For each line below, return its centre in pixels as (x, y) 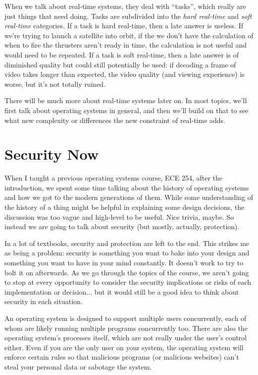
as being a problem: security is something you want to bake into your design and (127, 253)
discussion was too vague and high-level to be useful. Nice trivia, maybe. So (119, 217)
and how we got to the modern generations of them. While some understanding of (129, 197)
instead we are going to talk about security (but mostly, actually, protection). (122, 226)
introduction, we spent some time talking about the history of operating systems (127, 187)
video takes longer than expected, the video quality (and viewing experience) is (125, 74)
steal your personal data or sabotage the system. (78, 366)
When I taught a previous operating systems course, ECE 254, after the (113, 178)
